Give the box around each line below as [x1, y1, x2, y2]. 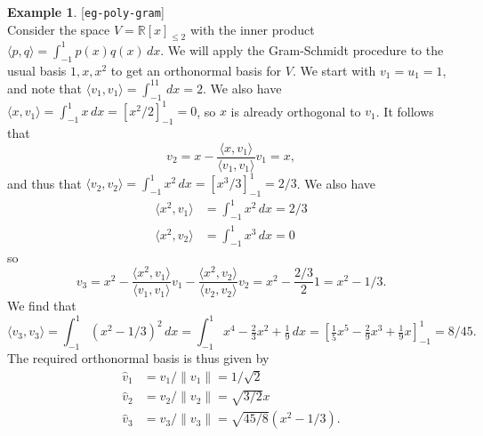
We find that [7, 296, 76, 315]
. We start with [292, 61, 376, 79]
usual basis [7, 61, 67, 79]
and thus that [7, 174, 82, 192]
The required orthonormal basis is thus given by [7, 349, 270, 367]
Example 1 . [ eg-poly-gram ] [7, 3, 165, 20]
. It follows [375, 101, 434, 120]
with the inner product [189, 20, 315, 38]
